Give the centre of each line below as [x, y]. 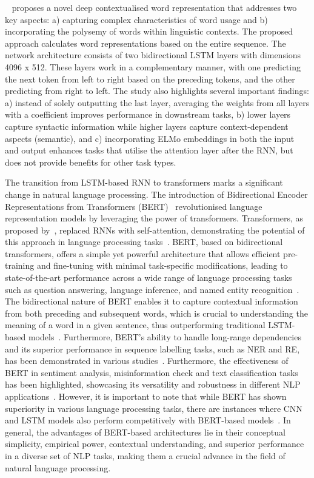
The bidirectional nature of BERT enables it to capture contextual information [152, 301]
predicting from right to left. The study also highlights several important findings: [157, 91]
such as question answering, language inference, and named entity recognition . [152, 289]
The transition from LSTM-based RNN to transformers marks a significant [144, 182]
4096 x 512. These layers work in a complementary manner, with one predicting [153, 66]
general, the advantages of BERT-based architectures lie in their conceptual [145, 432]
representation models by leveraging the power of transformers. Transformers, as [154, 218]
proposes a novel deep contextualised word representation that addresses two [154, 7]
